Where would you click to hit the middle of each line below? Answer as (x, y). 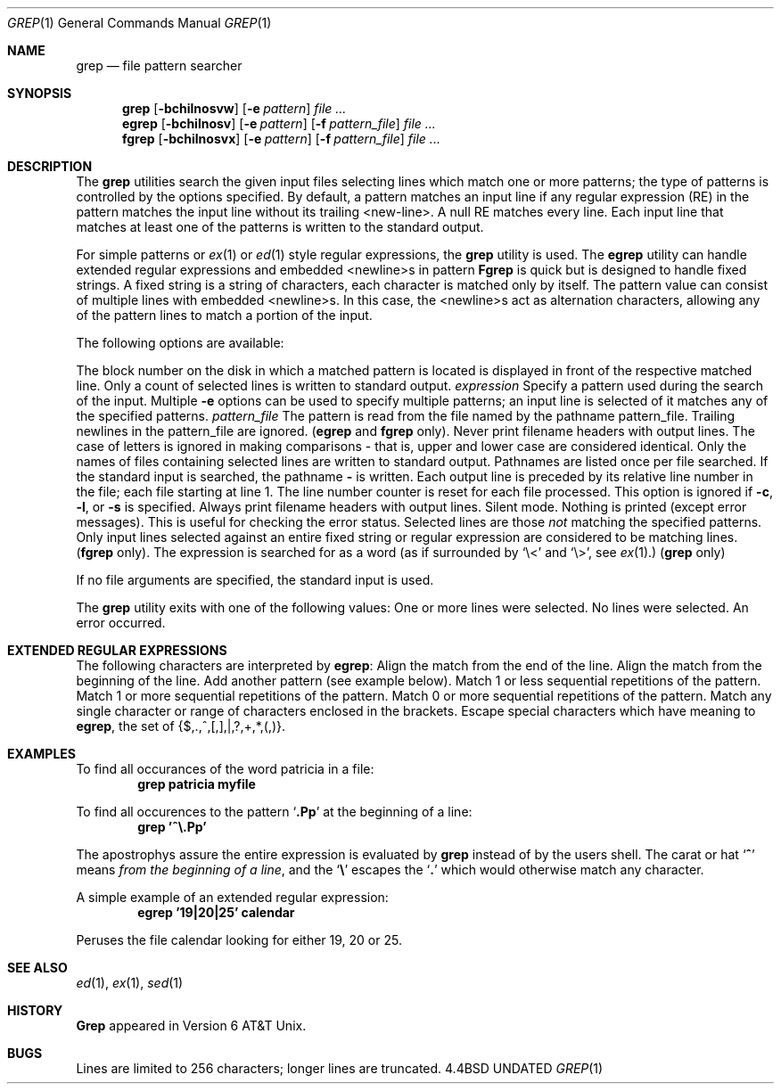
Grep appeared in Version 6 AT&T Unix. (191, 1025)
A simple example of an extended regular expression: (232, 897)
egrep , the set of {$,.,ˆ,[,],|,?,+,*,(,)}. (181, 726)
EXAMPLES (41, 754)
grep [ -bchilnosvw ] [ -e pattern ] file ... (234, 108)
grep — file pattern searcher (159, 66)
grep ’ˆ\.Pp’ (172, 827)
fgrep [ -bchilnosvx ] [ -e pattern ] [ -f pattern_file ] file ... (281, 139)
